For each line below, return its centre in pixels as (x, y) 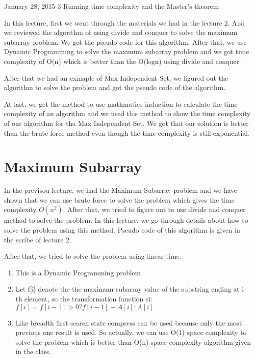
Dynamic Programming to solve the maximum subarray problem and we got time (127, 51)
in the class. (33, 351)
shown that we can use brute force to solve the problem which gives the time (119, 199)
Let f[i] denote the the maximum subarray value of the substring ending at (127, 289)
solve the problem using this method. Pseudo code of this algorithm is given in (122, 230)
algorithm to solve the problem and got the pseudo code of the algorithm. (115, 87)
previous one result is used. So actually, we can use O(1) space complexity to (131, 332)
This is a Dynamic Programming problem (78, 272)
